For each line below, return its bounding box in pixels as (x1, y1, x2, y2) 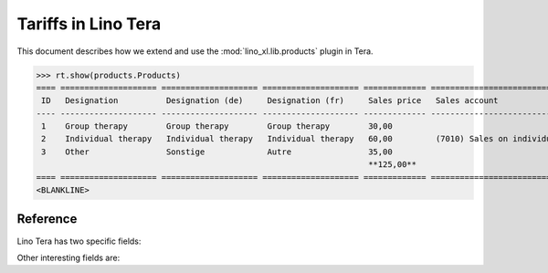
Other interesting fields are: (16, 252, 121, 263)
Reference (16, 211, 78, 227)
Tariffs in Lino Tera (16, 14, 162, 34)
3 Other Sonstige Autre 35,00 (41, 146, 393, 157)
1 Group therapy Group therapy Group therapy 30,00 (41, 121, 393, 131)
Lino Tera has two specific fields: (16, 236, 142, 247)
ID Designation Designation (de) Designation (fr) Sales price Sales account (41, 96, 499, 106)
